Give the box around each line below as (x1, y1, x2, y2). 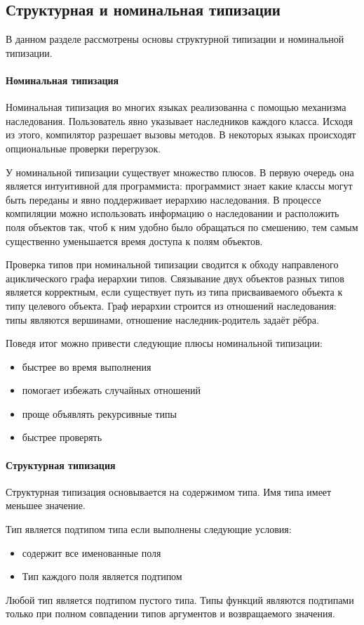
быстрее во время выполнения (22, 359, 151, 374)
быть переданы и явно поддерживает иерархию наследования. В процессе (6, 192, 321, 206)
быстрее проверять (22, 430, 102, 445)
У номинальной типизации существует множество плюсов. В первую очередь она (6, 164, 354, 179)
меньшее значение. (6, 498, 86, 513)
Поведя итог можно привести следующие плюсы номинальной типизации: (6, 336, 323, 350)
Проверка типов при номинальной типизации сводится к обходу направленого (6, 257, 339, 272)
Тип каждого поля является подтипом (22, 569, 182, 584)
